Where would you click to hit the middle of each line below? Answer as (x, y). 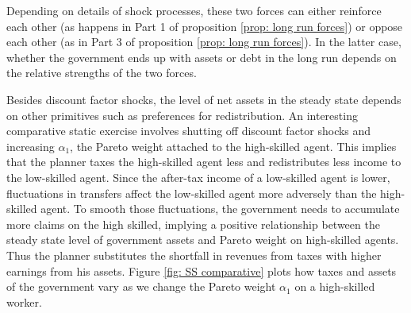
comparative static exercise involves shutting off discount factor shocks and (189, 131)
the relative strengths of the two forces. (102, 73)
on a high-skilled (335, 286)
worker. (24, 301)
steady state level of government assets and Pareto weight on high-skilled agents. (203, 240)
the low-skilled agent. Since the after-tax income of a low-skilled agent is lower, (198, 177)
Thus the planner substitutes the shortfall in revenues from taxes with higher (194, 255)
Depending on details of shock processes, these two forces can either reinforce (194, 10)
